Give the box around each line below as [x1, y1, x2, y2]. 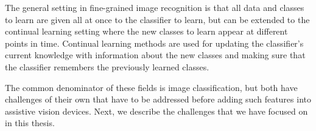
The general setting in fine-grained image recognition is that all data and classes [5, 1, 304, 13]
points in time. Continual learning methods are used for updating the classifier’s [5, 36, 304, 49]
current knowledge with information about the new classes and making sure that [5, 49, 306, 61]
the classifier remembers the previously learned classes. [5, 60, 209, 73]
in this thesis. [5, 116, 55, 129]
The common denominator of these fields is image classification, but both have [5, 81, 298, 93]
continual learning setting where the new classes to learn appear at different [5, 25, 288, 38]
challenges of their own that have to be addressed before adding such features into [5, 93, 311, 106]
